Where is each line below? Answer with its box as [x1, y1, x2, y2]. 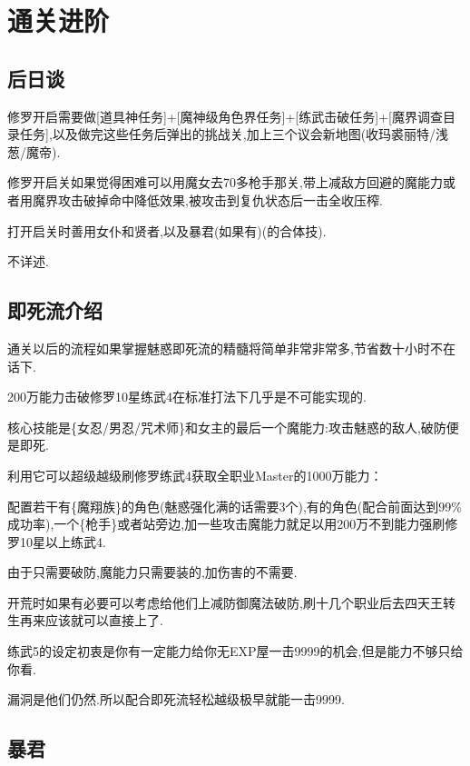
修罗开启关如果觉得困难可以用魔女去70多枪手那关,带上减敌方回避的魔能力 [7, 173, 443, 192]
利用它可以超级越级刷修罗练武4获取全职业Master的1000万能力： [7, 465, 383, 484]
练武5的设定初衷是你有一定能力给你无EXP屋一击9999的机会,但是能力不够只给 [7, 642, 464, 661]
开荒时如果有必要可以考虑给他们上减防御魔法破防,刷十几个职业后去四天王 [7, 592, 443, 612]
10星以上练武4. [19, 532, 106, 551]
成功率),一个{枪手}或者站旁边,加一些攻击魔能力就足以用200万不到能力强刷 [7, 514, 446, 533]
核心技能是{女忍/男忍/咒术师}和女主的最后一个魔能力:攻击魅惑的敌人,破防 [7, 417, 446, 436]
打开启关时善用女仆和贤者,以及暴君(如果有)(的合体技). [7, 221, 327, 240]
